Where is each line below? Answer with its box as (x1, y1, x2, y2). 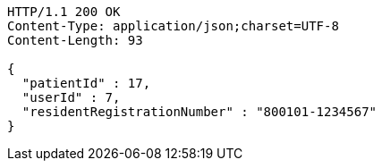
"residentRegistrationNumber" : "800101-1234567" (21, 105, 378, 119)
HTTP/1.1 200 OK (7, 4, 121, 19)
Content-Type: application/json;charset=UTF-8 (7, 19, 339, 33)
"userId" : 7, (21, 90, 121, 105)
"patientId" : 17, (21, 76, 151, 90)
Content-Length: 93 (7, 33, 143, 47)
